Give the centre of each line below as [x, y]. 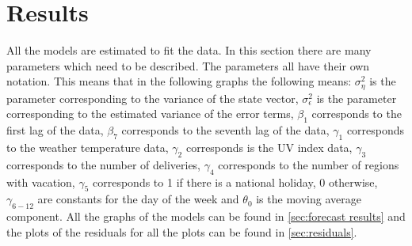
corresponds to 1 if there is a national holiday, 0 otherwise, [235, 182]
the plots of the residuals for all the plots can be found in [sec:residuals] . [182, 231]
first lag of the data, [55, 130]
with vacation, [41, 182]
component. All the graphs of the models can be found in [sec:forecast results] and [206, 216]
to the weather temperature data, [88, 147]
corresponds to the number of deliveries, [103, 164]
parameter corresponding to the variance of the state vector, [153, 98]
